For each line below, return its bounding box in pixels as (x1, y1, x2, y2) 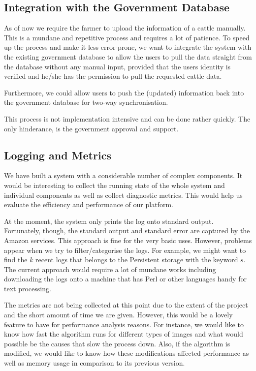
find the (4, 254, 28, 265)
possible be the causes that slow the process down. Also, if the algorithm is (4, 338, 230, 348)
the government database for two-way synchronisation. (4, 97, 168, 107)
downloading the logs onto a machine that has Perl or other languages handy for (4, 274, 247, 284)
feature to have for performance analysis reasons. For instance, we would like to (4, 319, 244, 329)
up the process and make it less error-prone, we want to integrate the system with (4, 42, 252, 52)
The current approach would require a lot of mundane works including (4, 264, 216, 274)
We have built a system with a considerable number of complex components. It (4, 170, 243, 181)
